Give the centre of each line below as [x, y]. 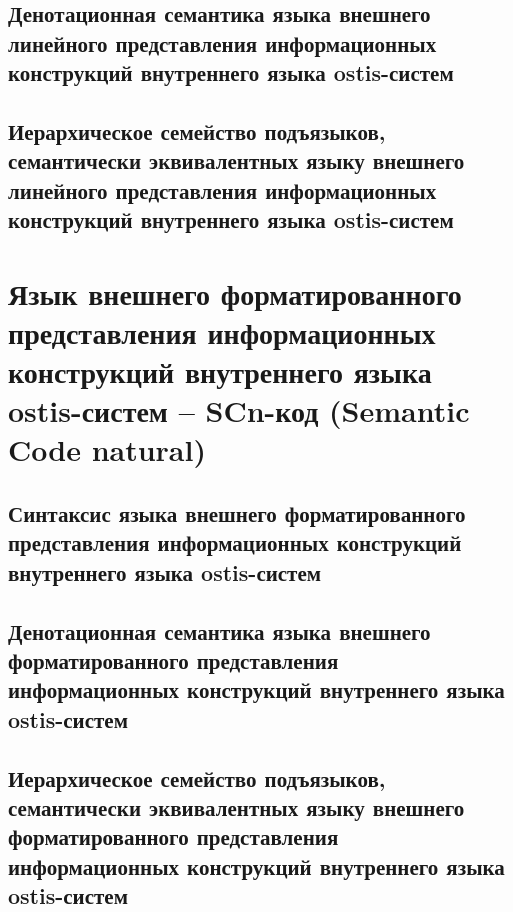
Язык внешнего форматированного [235, 292]
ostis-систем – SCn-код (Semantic [239, 410]
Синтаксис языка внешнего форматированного [237, 513]
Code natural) [107, 449]
